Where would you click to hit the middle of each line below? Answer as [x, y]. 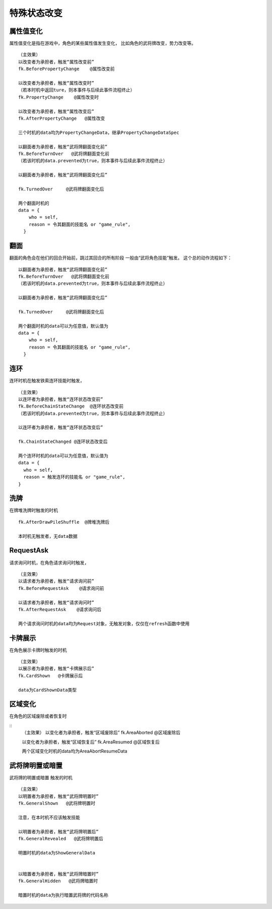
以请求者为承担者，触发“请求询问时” [56, 602]
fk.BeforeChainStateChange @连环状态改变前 [71, 406]
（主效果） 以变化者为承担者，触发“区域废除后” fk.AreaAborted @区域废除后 [101, 733]
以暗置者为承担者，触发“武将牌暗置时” [58, 874]
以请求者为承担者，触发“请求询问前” [56, 581]
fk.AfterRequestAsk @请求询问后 [60, 609]
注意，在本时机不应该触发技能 [49, 817]
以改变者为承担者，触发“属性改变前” [56, 62]
